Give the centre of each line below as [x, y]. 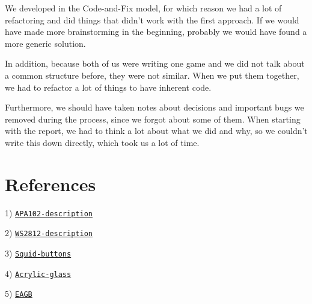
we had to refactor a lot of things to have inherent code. [108, 87]
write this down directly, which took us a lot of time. [102, 142]
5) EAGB [19, 293]
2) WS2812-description [49, 233]
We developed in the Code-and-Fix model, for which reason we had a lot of [143, 8]
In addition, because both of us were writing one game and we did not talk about [155, 63]
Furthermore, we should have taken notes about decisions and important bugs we [154, 107]
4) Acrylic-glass [38, 273]
